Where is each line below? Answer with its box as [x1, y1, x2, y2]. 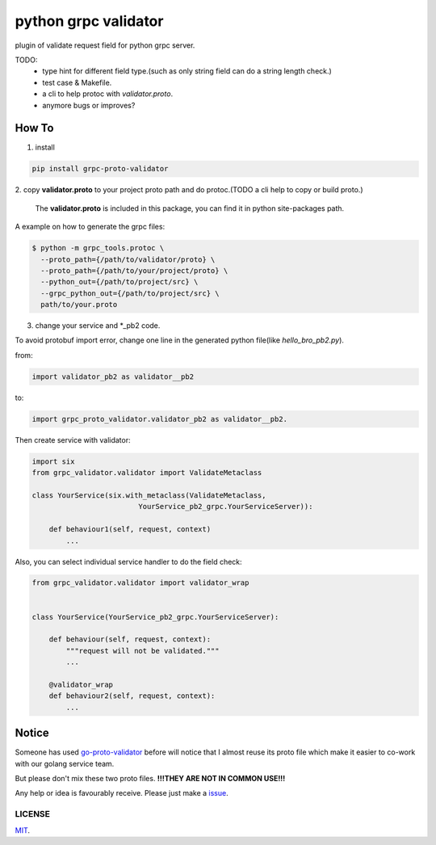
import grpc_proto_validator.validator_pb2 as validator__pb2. [31, 414, 288, 423]
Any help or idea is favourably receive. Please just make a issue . [15, 788, 229, 798]
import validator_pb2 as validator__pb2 [31, 372, 194, 381]
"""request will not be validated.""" [65, 646, 220, 655]
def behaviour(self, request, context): [48, 635, 212, 644]
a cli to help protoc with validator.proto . [42, 89, 174, 99]
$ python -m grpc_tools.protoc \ [31, 243, 165, 253]
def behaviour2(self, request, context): [48, 692, 216, 700]
